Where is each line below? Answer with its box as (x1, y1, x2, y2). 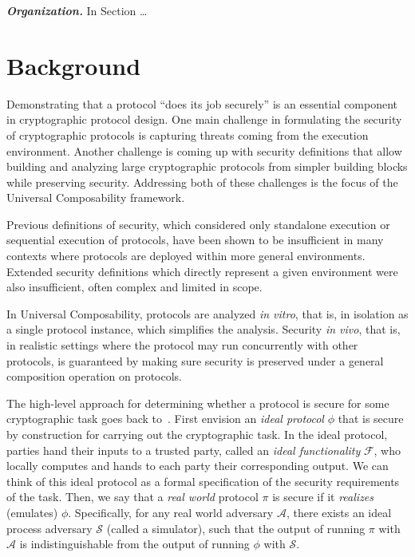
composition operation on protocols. (6, 368, 182, 385)
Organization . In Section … (6, 2, 148, 18)
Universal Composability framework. (6, 189, 185, 206)
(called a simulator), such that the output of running (106, 519, 366, 536)
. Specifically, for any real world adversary (68, 504, 274, 520)
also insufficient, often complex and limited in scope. (6, 278, 263, 295)
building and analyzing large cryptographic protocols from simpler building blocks (6, 158, 408, 175)
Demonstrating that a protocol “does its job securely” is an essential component (6, 95, 398, 112)
